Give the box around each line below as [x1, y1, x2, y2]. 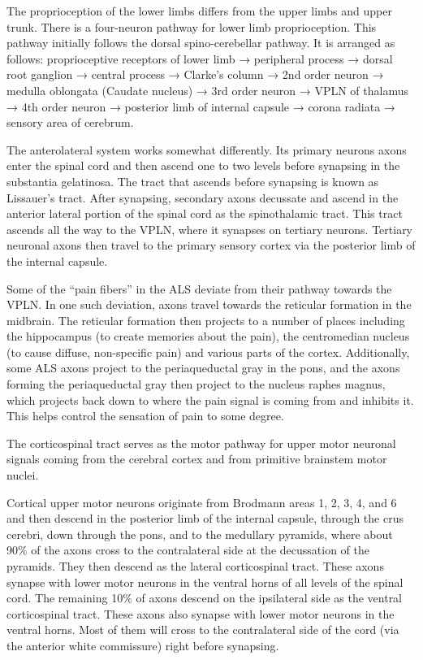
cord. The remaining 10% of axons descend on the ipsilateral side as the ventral [6, 589, 403, 606]
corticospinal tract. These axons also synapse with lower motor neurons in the [6, 605, 395, 622]
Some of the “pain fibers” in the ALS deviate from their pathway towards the [6, 280, 392, 297]
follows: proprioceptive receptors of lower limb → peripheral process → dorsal [6, 50, 393, 67]
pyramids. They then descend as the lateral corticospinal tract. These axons [6, 558, 384, 574]
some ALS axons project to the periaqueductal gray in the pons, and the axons [6, 359, 400, 376]
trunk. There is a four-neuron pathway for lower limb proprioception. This [6, 18, 377, 35]
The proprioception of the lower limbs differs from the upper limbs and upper [6, 2, 392, 19]
